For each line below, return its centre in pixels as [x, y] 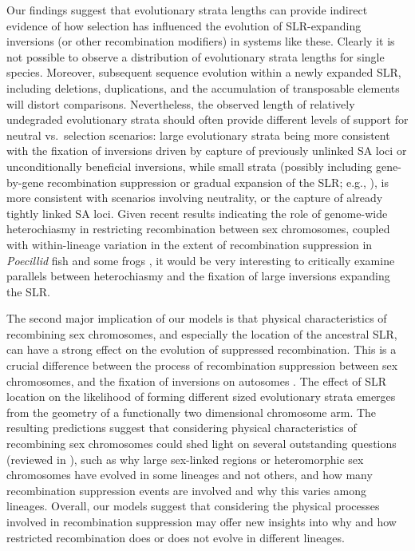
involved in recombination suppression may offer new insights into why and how [202, 521]
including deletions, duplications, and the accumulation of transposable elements [203, 87]
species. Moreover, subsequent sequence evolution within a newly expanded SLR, [204, 72]
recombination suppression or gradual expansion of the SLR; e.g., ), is [218, 182]
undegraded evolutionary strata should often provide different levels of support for [207, 119]
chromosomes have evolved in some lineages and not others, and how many [190, 475]
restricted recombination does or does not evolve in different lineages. [176, 537]
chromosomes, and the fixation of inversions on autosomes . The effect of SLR [197, 381]
